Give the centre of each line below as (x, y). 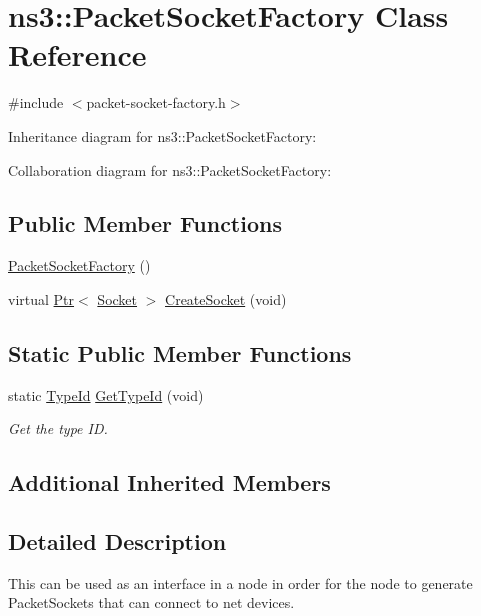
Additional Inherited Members (169, 482)
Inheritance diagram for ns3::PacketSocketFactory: (162, 135)
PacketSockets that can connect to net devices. (151, 602)
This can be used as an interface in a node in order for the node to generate (240, 582)
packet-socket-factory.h (156, 102)
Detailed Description (117, 541)
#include (36, 102)
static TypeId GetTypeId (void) (106, 394)
